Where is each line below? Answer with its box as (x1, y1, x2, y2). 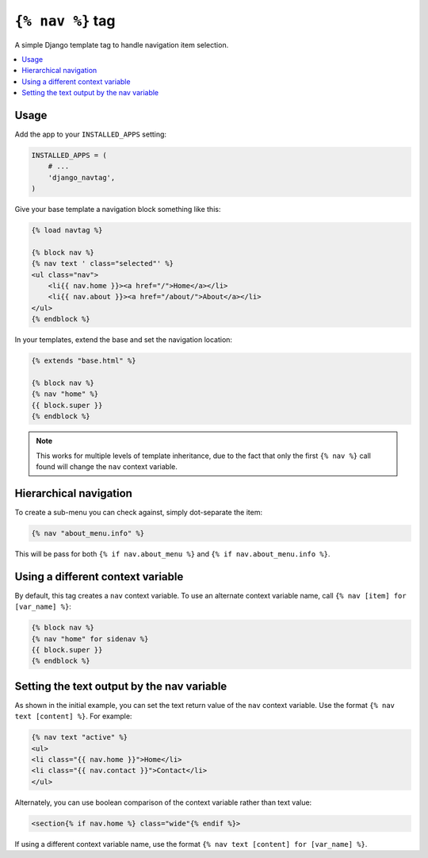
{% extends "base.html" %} (31, 356, 136, 365)
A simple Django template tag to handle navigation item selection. (14, 40, 229, 49)
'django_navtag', (48, 173, 116, 182)
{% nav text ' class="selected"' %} (31, 259, 174, 268)
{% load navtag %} (31, 226, 103, 235)
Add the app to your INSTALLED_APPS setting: (14, 129, 166, 139)
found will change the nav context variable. (36, 461, 178, 471)
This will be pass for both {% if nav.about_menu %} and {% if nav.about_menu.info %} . (14, 548, 331, 559)
